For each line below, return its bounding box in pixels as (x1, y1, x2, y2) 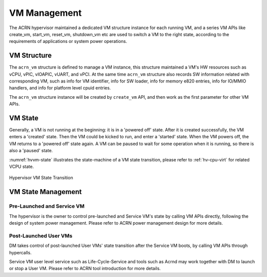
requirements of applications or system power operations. (9, 39, 128, 44)
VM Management (9, 7, 82, 18)
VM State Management (9, 188, 82, 196)
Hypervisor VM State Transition (9, 175, 74, 181)
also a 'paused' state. (9, 148, 53, 154)
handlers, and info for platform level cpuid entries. (9, 85, 111, 91)
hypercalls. (9, 249, 32, 255)
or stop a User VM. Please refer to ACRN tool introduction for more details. (9, 266, 161, 272)
